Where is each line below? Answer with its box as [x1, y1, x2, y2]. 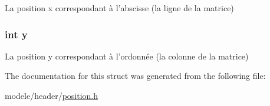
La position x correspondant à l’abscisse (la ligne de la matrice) [5, 2, 234, 14]
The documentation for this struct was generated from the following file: [5, 69, 266, 82]
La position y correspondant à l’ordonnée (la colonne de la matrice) [5, 49, 249, 62]
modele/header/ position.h [5, 90, 98, 101]
